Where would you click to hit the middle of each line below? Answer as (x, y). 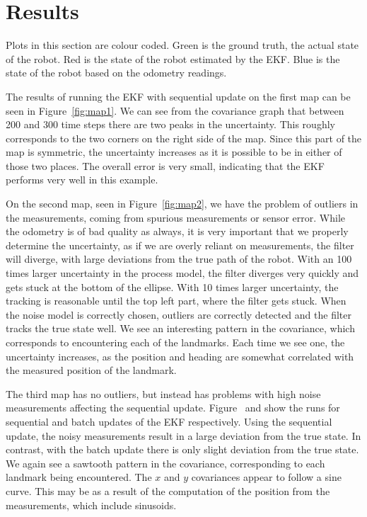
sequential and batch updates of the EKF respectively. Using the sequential (169, 421)
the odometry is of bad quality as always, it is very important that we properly (177, 231)
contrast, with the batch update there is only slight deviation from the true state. (182, 449)
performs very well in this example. (82, 180)
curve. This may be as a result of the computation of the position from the (168, 490)
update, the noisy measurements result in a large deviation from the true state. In (183, 435)
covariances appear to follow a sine (266, 477)
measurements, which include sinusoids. (91, 505)
